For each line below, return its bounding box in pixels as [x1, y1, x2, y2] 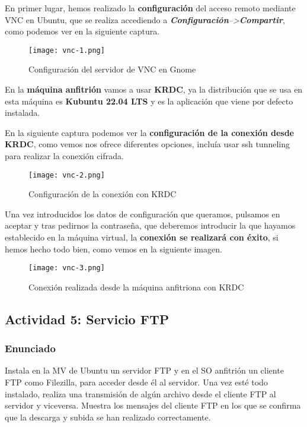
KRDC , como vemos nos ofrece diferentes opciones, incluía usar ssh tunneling [5, 138, 290, 150]
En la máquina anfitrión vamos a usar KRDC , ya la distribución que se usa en [5, 83, 303, 96]
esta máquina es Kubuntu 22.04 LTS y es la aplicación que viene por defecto [5, 94, 293, 107]
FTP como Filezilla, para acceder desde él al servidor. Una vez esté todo [5, 376, 268, 388]
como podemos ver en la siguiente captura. [5, 25, 160, 37]
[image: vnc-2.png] [28, 170, 105, 179]
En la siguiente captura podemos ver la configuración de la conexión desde [5, 126, 294, 138]
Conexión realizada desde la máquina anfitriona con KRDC [28, 280, 244, 293]
